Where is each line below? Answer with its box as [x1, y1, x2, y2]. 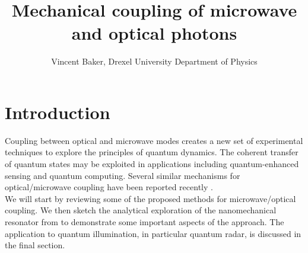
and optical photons [71, 21, 237, 45]
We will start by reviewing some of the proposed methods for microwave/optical [5, 192, 296, 204]
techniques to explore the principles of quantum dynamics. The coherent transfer [5, 146, 299, 158]
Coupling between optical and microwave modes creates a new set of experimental [5, 134, 303, 146]
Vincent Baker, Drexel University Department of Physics [51, 55, 258, 68]
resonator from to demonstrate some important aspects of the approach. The [5, 216, 284, 228]
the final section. [5, 239, 65, 251]
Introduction [5, 100, 110, 124]
